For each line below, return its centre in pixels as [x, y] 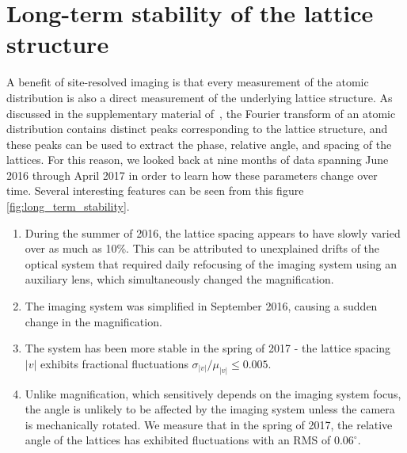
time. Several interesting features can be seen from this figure [155, 190]
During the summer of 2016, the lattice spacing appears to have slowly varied [213, 232]
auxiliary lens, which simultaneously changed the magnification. [179, 279]
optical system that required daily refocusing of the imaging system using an [211, 263]
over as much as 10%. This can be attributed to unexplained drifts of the [202, 248]
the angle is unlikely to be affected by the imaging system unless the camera [210, 409]
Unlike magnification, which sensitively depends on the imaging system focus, [213, 393]
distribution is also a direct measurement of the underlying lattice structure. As [200, 97]
